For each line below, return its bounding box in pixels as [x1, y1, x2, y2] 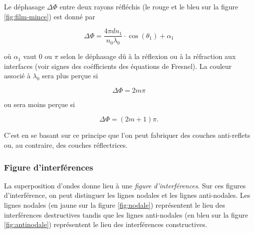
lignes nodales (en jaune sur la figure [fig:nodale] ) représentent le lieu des [4, 200, 225, 210]
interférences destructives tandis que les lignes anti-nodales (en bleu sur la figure [4, 209, 248, 220]
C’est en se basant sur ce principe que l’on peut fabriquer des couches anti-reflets [4, 130, 251, 140]
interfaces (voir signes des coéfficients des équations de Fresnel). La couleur [4, 60, 232, 71]
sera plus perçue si [42, 70, 98, 81]
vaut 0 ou [23, 51, 52, 61]
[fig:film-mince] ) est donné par [4, 11, 95, 21]
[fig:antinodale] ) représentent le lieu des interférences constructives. [4, 219, 207, 230]
